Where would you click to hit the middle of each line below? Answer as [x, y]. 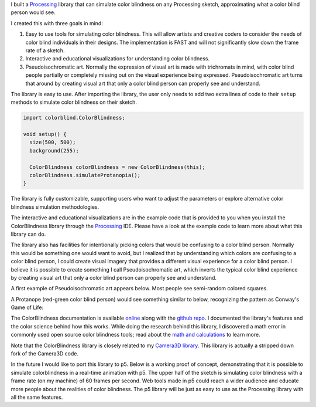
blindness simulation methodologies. [55, 207]
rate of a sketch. [45, 50]
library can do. [28, 234]
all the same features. [37, 397]
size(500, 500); [53, 143]
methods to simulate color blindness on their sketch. [74, 102]
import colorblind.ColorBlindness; [74, 118]
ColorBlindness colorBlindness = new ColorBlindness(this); [117, 167]
